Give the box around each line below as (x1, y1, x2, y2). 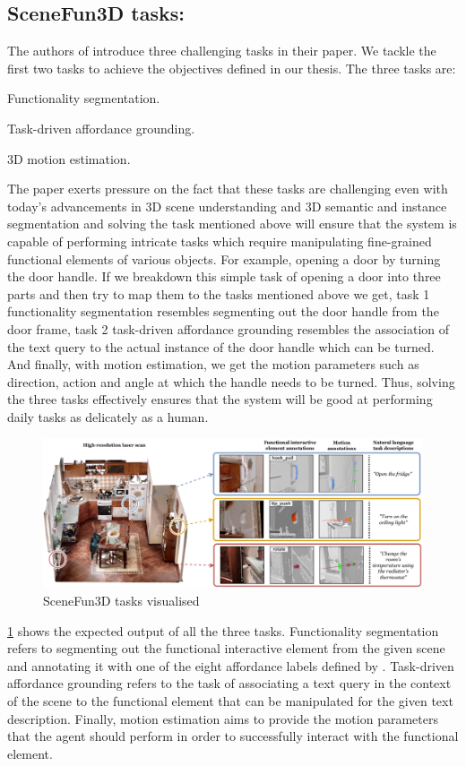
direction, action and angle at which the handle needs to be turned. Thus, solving (7, 372, 455, 391)
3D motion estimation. (7, 149, 131, 168)
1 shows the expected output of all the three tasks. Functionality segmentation (7, 621, 439, 640)
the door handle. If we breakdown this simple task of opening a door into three (7, 267, 441, 286)
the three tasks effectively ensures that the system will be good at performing (7, 390, 433, 409)
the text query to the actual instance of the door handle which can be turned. (7, 337, 435, 356)
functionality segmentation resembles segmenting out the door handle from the (7, 302, 439, 321)
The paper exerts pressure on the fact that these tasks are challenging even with (7, 179, 448, 198)
